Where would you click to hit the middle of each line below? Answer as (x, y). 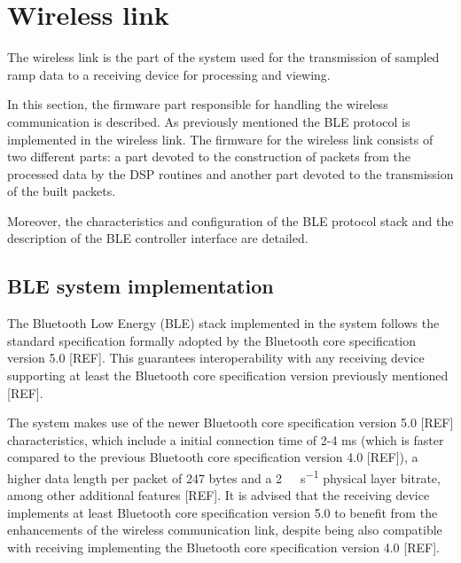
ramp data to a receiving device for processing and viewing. (169, 74)
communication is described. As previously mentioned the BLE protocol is (209, 121)
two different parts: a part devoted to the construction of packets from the (209, 156)
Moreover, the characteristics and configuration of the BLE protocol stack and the (230, 220)
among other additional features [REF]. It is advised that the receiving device (219, 495)
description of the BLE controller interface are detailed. (158, 238)
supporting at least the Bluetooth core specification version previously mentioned (228, 375)
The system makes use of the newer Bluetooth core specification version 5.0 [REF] (230, 422)
